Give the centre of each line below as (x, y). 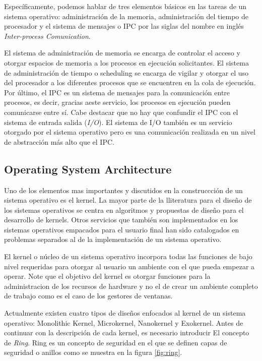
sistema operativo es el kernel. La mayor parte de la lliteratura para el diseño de (128, 200)
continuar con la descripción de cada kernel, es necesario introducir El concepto (127, 333)
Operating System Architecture (88, 169)
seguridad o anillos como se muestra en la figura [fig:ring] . (93, 352)
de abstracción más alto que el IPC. (59, 141)
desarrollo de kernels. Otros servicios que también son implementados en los (121, 220)
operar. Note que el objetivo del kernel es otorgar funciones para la (107, 276)
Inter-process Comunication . (47, 36)
